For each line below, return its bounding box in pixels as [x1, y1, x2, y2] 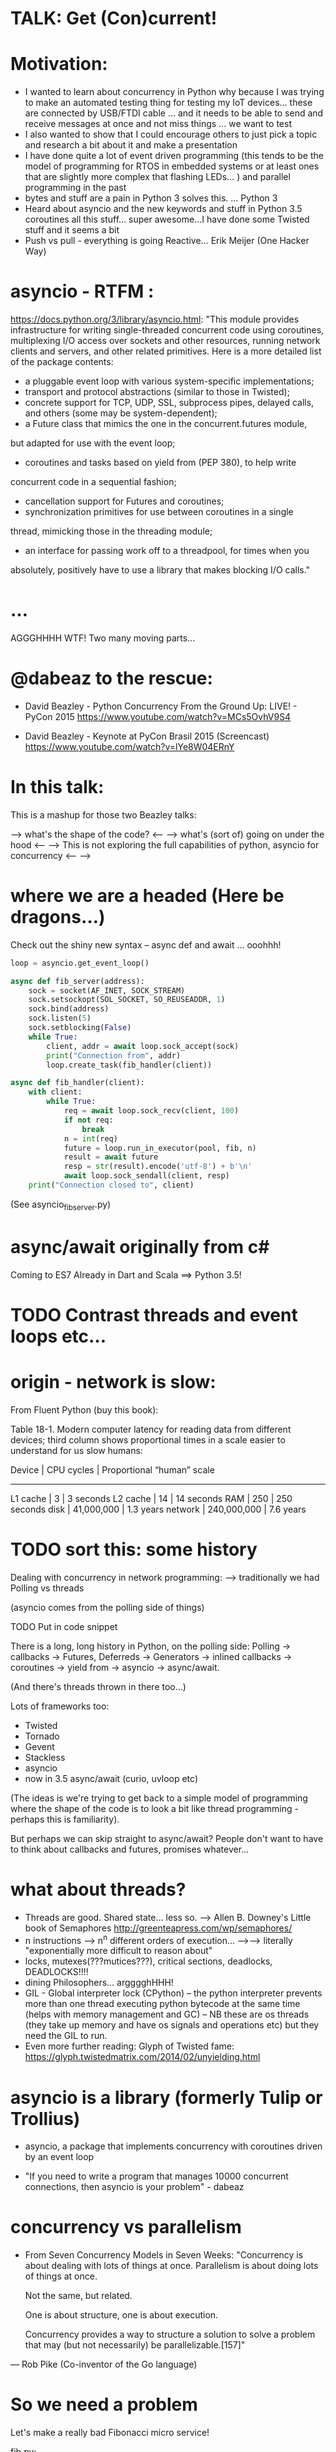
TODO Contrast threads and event [10, 1303, 298, 1326]
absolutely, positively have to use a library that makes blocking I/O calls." [10, 564, 311, 576]
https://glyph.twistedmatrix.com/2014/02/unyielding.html [24, 2051, 261, 2063]
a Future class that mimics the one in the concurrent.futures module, [24, 418, 308, 430]
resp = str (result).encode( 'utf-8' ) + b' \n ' [63, 1162, 253, 1172]
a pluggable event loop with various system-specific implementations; [24, 375, 315, 387]
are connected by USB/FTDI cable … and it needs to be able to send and [24, 107, 324, 119]
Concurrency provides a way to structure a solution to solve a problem [24, 2328, 316, 2341]
